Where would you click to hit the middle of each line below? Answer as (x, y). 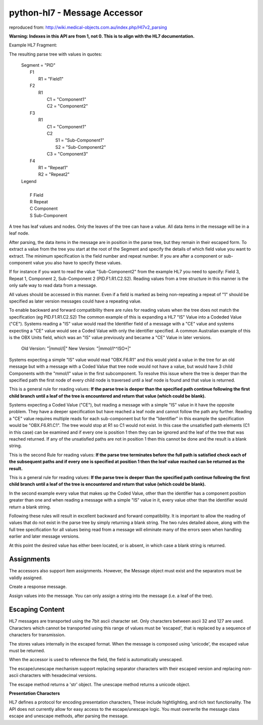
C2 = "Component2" (67, 106)
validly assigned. (26, 578)
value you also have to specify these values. (77, 263)
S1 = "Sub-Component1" (80, 140)
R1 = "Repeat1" (53, 167)
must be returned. (27, 651)
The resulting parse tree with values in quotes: (56, 54)
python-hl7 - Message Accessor (76, 13)
